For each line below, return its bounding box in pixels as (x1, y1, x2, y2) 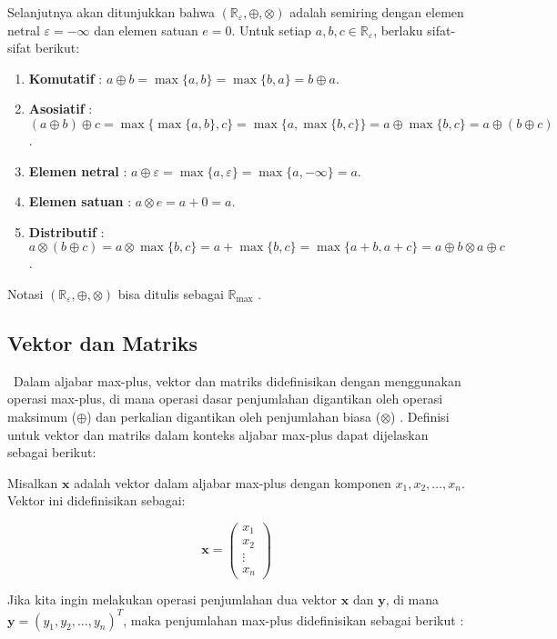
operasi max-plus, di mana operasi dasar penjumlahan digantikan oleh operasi (7, 389, 443, 408)
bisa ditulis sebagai (117, 284, 224, 303)
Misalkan (7, 473, 58, 492)
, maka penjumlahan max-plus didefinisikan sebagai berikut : (123, 610, 464, 629)
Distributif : (28, 222, 105, 241)
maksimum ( (7, 406, 77, 425)
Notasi (7, 284, 44, 303)
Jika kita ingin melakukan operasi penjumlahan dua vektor (7, 590, 338, 609)
